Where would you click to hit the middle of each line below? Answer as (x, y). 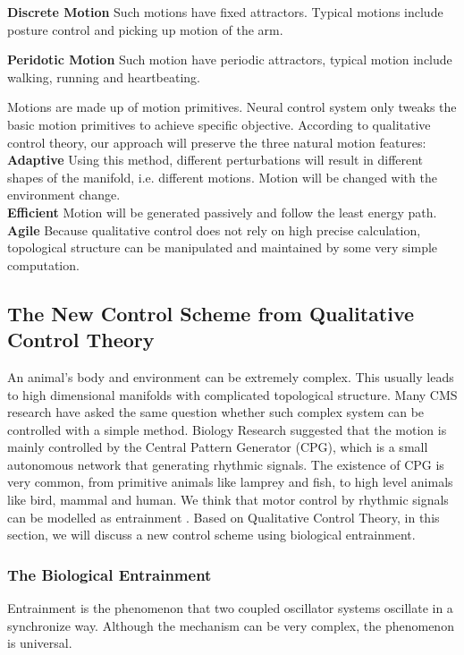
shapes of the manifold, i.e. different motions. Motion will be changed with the (222, 177)
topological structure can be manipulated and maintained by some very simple (223, 247)
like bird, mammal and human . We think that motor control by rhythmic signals (228, 500)
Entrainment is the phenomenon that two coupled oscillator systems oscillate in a (230, 608)
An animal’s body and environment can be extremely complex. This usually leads (231, 376)
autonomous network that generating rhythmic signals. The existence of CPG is (226, 464)
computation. (43, 264)
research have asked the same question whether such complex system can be (216, 412)
